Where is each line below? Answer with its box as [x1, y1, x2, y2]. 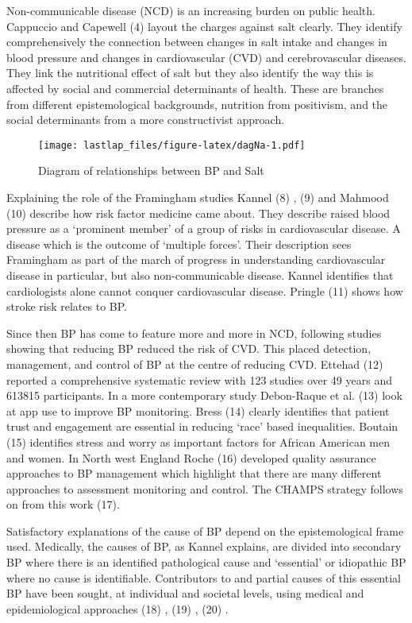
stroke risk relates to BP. [6, 298, 127, 315]
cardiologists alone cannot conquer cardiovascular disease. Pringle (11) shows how [6, 282, 403, 299]
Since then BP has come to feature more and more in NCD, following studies [6, 324, 382, 341]
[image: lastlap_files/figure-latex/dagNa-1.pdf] [38, 139, 306, 151]
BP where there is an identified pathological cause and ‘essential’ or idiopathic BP [6, 554, 406, 571]
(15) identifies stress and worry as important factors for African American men [6, 433, 390, 450]
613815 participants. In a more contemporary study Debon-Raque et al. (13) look [6, 387, 402, 404]
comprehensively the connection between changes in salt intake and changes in [6, 33, 387, 50]
